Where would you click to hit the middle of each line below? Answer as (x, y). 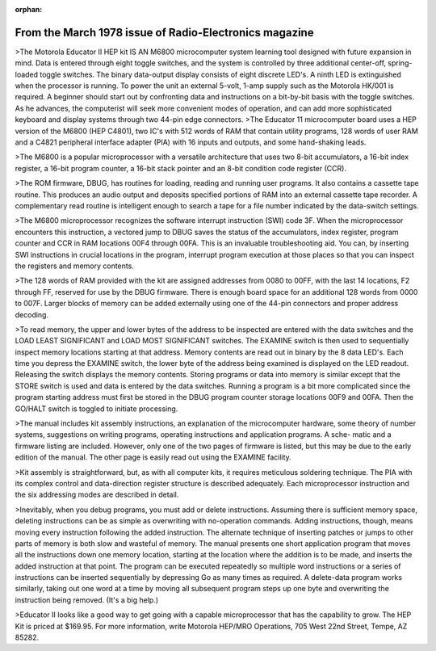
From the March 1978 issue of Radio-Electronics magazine (164, 32)
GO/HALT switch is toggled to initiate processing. (96, 409)
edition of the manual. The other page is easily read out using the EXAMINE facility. (153, 457)
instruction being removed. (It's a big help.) (87, 600)
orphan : (29, 9)
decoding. (31, 314)
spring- (400, 63)
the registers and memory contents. (75, 266)
